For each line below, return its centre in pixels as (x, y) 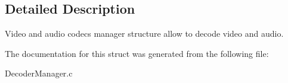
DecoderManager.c (39, 73)
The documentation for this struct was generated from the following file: (137, 53)
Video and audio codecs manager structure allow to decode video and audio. (144, 33)
